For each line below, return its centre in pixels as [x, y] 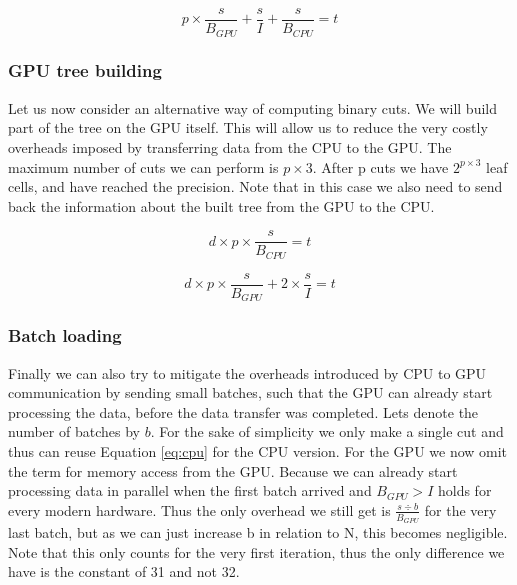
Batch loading [65, 335]
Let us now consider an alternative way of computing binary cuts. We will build [253, 107]
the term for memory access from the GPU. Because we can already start [233, 470]
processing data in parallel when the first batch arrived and [190, 490]
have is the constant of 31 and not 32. [124, 571]
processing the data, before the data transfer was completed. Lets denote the [243, 411]
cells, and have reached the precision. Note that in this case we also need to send [255, 186]
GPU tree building [85, 70]
